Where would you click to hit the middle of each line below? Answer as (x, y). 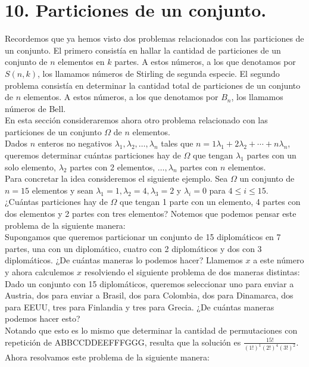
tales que (177, 143)
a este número (279, 260)
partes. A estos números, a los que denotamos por (205, 62)
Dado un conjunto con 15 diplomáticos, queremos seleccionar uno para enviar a (149, 283)
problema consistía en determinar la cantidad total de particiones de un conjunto (153, 85)
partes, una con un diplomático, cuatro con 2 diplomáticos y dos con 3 (133, 248)
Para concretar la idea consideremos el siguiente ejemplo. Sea (116, 178)
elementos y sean (63, 190)
